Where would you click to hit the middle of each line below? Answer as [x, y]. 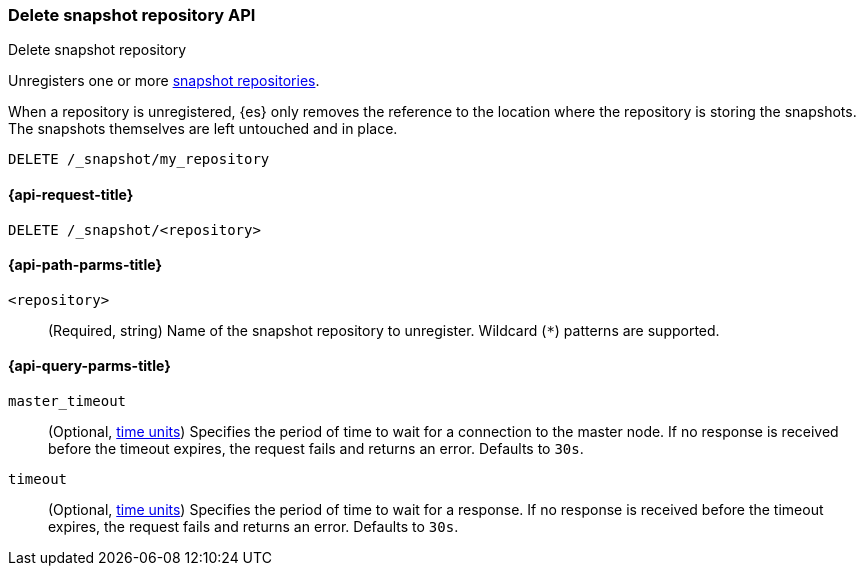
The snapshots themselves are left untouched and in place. [203, 129]
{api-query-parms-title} [89, 366]
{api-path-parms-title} [85, 265]
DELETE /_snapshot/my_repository [139, 159]
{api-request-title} [71, 194]
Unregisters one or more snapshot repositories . [164, 81]
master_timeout [67, 401]
